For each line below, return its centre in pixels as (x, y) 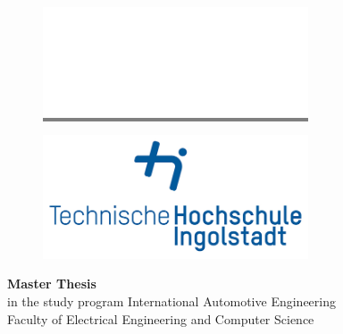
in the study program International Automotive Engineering (171, 301)
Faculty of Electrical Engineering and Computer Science (161, 318)
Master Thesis (52, 284)
